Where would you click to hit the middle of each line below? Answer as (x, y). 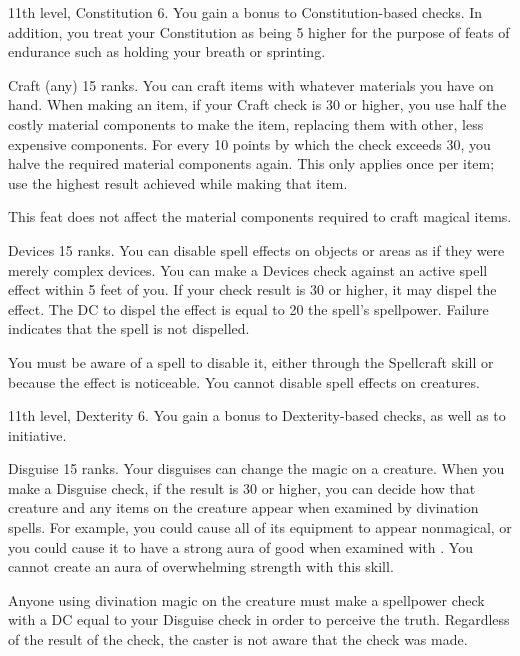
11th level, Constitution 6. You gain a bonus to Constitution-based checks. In (245, 12)
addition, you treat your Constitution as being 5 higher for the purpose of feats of (259, 31)
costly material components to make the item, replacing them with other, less (246, 123)
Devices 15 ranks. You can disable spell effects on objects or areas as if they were (256, 249)
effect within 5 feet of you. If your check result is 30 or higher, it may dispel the (252, 289)
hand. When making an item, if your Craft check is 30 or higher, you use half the (257, 104)
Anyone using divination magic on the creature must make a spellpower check (246, 599)
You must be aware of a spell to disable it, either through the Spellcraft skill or (251, 361)
